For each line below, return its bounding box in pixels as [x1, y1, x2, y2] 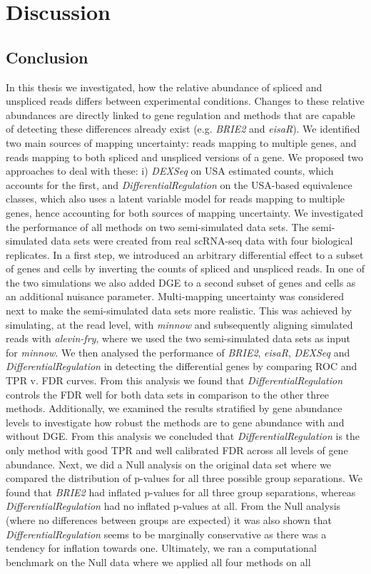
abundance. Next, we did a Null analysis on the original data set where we [6, 456, 332, 471]
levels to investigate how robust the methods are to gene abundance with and [6, 414, 345, 429]
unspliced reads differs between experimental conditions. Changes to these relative [6, 93, 365, 108]
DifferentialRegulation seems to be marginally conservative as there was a [6, 526, 327, 541]
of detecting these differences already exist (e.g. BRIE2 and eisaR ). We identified [6, 121, 360, 136]
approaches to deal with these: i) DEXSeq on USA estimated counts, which [6, 163, 334, 178]
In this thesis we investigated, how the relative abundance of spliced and [6, 79, 322, 94]
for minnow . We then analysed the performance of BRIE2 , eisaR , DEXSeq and [6, 344, 350, 359]
